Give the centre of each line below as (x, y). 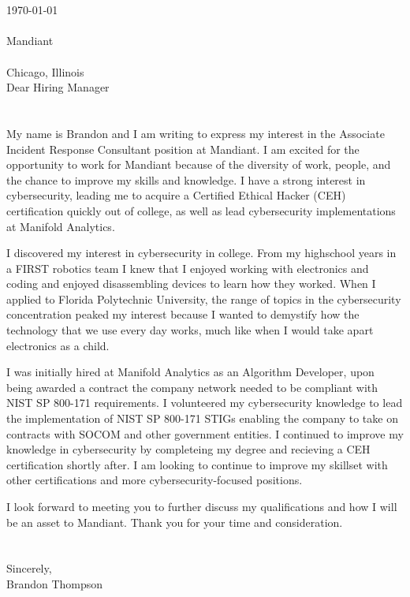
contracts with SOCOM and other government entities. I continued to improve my (205, 433)
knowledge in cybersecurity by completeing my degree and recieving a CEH (188, 449)
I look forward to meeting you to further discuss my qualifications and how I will (202, 506)
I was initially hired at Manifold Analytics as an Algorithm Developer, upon (190, 372)
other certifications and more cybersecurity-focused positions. (155, 480)
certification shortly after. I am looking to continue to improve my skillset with (197, 464)
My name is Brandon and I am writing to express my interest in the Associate (196, 133)
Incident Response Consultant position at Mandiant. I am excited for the (183, 149)
